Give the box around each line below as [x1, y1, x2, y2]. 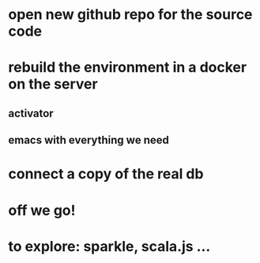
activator [8, 107, 54, 120]
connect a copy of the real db [8, 165, 204, 183]
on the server [8, 75, 98, 93]
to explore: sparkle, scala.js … [8, 237, 211, 255]
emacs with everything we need [8, 133, 170, 147]
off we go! [8, 201, 76, 219]
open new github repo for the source [8, 6, 253, 24]
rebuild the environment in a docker [8, 58, 247, 77]
